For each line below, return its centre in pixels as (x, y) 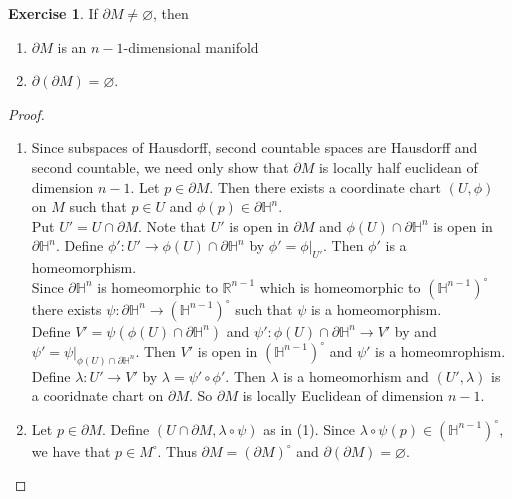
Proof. (26, 113)
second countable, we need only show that (160, 166)
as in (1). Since (309, 428)
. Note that (172, 225)
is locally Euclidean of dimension (343, 395)
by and (415, 330)
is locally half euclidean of (398, 166)
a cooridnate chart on (97, 395)
